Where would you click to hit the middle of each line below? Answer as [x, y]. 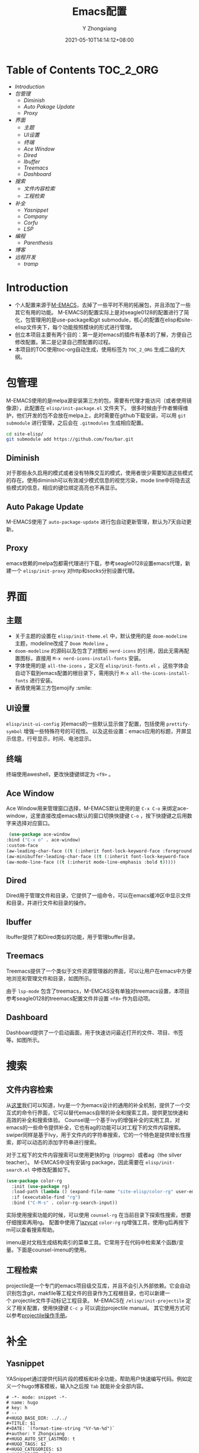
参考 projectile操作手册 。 [41, 1315]
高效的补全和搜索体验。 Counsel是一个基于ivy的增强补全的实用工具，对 [93, 1120]
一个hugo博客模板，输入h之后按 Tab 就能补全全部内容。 [79, 1386]
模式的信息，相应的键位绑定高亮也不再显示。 [65, 488]
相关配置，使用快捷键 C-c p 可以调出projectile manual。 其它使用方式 [101, 1308]
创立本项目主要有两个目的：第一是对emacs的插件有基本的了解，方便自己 [103, 334]
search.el [18, 1170]
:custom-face [22, 845]
